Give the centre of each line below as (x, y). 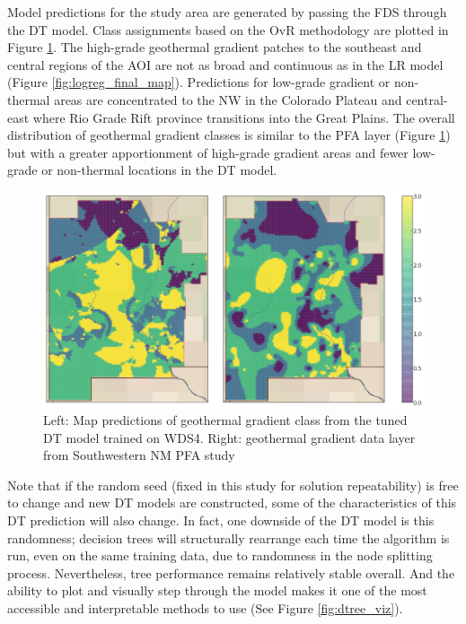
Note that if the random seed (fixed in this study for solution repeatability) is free (233, 485)
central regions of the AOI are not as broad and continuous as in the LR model (225, 64)
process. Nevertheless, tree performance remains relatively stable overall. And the (231, 572)
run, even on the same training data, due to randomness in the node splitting (220, 555)
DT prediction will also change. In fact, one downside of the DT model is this (221, 520)
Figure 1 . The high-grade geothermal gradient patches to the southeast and (215, 47)
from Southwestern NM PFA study (139, 455)
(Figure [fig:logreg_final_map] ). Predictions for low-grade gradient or (199, 82)
